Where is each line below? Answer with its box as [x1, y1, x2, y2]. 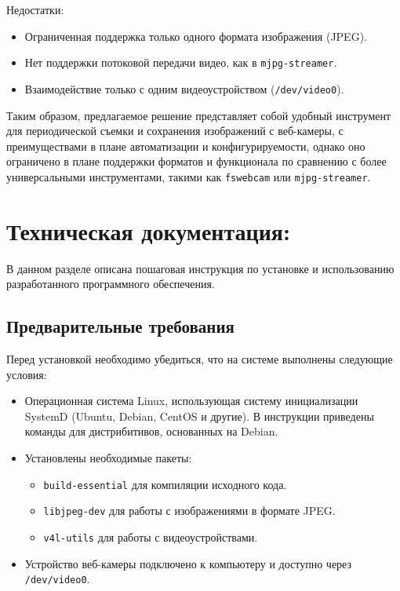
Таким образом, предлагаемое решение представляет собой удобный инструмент [6, 107, 391, 123]
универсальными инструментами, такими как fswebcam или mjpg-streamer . [6, 168, 371, 184]
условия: [6, 366, 47, 382]
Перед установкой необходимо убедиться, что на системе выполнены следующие [6, 351, 393, 367]
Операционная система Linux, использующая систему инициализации [24, 392, 358, 409]
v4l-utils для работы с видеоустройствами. [43, 528, 258, 545]
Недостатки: [6, 2, 64, 17]
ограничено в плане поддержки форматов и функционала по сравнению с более [6, 153, 387, 170]
